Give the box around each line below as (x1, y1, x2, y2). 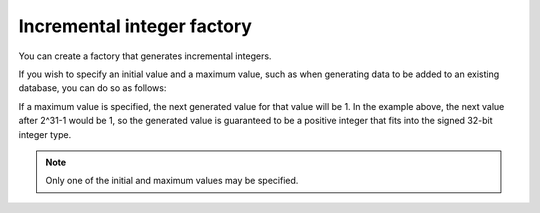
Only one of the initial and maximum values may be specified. (45, 175, 299, 187)
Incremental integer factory (18, 15, 252, 37)
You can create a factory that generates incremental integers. (18, 50, 272, 62)
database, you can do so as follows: (18, 82, 167, 94)
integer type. (18, 128, 72, 140)
